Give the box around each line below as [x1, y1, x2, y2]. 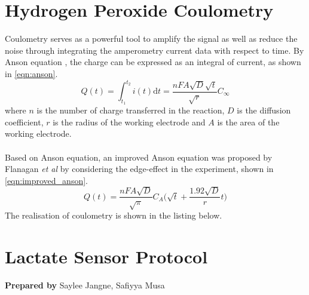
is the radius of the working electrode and [53, 115, 206, 128]
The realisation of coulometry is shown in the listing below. [5, 208, 222, 221]
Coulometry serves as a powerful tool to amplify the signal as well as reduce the [5, 32, 298, 45]
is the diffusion [237, 104, 291, 116]
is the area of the [217, 115, 280, 128]
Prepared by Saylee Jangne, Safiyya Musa [5, 278, 165, 291]
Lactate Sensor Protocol [5, 244, 208, 268]
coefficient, [5, 115, 44, 128]
